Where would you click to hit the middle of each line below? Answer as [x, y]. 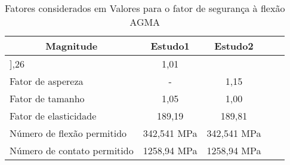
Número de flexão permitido [68, 133]
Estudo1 [170, 46]
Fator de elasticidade [53, 116]
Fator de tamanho [47, 98]
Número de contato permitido [72, 150]
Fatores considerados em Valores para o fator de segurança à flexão [145, 8]
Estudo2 [234, 46]
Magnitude [72, 46]
